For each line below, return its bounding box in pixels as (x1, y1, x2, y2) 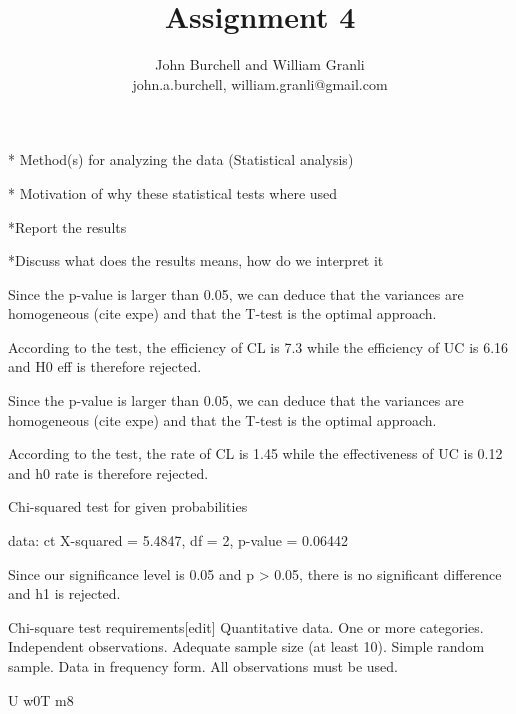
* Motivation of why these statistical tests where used (8, 182, 338, 203)
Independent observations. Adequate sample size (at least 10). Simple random (8, 636, 485, 657)
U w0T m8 (8, 689, 74, 710)
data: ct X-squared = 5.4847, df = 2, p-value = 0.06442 (8, 530, 349, 551)
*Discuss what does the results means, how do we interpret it (8, 250, 384, 271)
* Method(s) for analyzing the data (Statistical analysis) (8, 149, 354, 170)
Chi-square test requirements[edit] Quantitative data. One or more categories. (8, 616, 484, 637)
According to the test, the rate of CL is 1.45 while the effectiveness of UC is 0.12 (8, 443, 503, 464)
